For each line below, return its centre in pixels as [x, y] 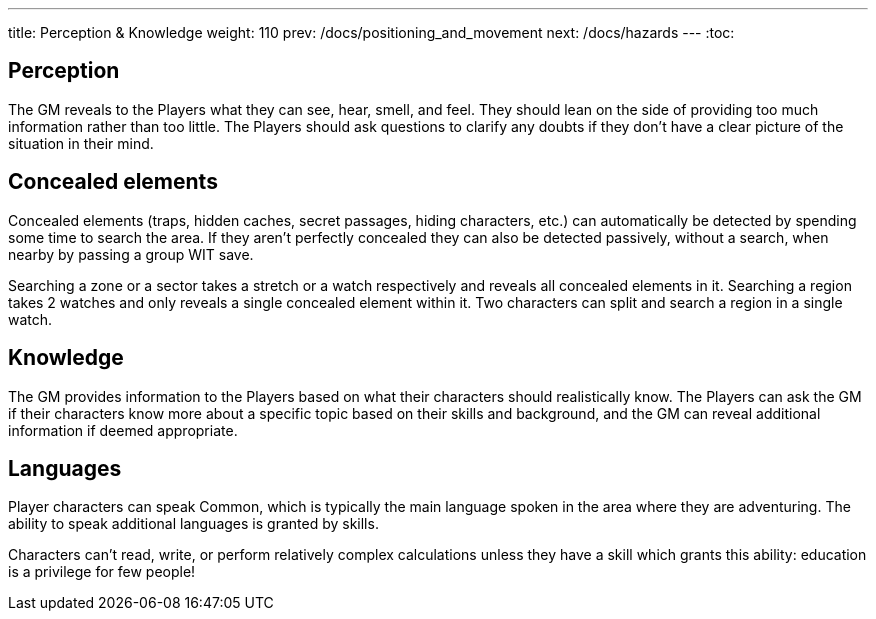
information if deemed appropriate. [123, 430]
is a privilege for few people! [102, 572]
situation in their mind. [81, 143]
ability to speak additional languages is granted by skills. [193, 524]
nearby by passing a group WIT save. [131, 254]
